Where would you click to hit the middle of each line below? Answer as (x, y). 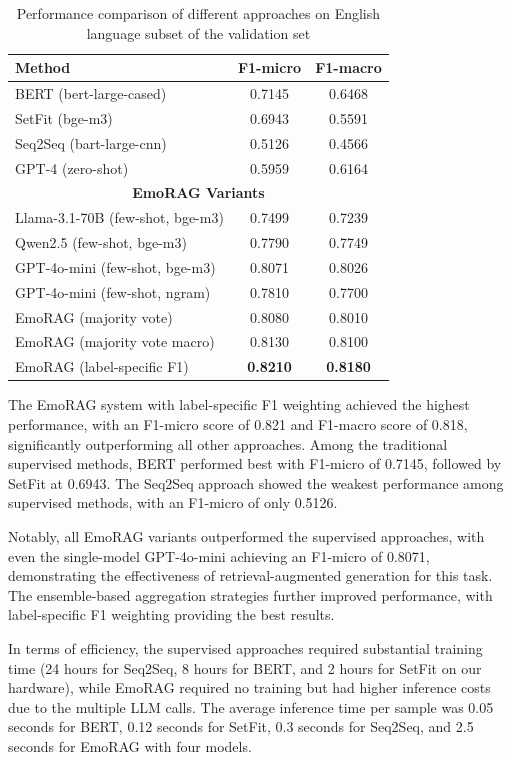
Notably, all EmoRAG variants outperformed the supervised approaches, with (246, 535)
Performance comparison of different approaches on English (198, 13)
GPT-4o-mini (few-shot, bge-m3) (115, 266)
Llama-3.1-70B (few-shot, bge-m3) (119, 217)
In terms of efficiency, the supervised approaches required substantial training (245, 647)
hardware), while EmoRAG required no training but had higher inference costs (249, 687)
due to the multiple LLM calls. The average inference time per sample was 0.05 (251, 706)
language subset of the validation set (198, 32)
